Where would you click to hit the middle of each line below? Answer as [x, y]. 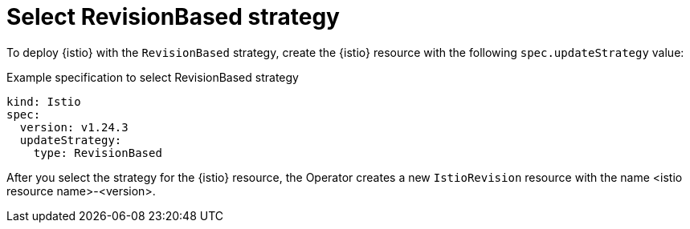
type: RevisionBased [98, 153]
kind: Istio [44, 101]
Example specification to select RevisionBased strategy [153, 77]
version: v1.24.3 [74, 127]
